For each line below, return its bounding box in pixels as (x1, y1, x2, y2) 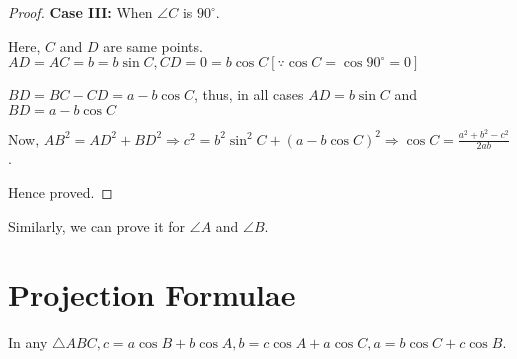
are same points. (103, 35, 203, 56)
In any (8, 332, 48, 353)
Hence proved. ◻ (8, 182, 113, 203)
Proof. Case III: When (8, 2, 153, 22)
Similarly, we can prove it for (8, 215, 186, 236)
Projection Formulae (8, 274, 296, 315)
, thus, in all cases (193, 84, 304, 105)
